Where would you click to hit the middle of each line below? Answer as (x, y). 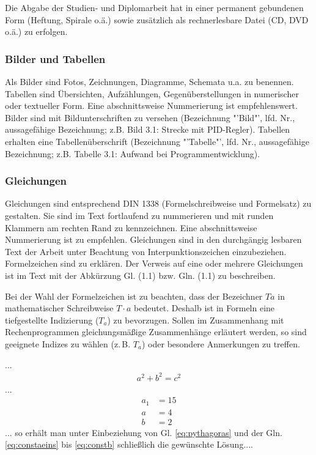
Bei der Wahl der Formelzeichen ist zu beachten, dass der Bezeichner (134, 296)
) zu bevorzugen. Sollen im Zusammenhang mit (196, 320)
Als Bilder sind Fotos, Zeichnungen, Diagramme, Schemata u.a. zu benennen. (149, 81)
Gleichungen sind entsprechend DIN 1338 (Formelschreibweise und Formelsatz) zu (158, 203)
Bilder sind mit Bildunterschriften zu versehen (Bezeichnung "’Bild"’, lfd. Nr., (150, 117)
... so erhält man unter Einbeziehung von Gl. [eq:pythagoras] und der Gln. (144, 432)
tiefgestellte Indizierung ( (52, 320)
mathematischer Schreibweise (59, 308)
